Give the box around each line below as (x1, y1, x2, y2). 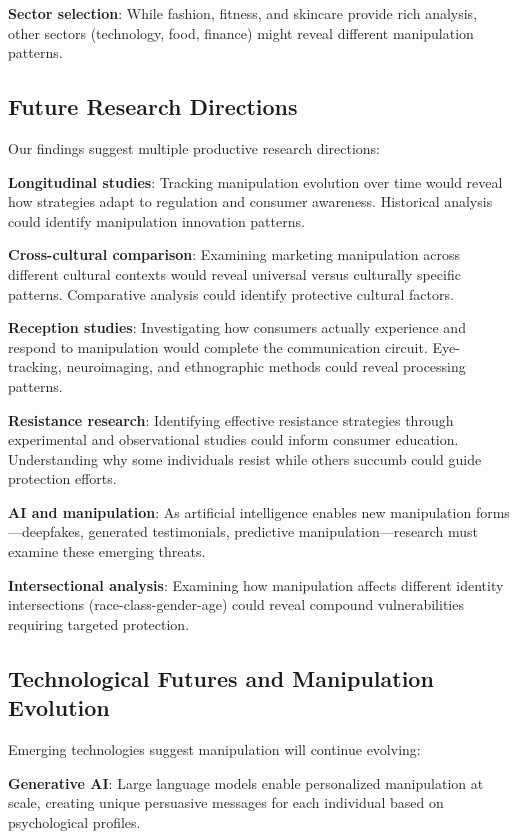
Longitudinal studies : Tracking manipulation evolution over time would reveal (8, 171, 503, 192)
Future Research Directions (8, 91, 298, 122)
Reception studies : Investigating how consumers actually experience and (8, 317, 466, 338)
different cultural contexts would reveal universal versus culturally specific (8, 263, 461, 284)
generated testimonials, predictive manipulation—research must (88, 521, 478, 542)
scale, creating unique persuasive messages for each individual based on (8, 792, 444, 813)
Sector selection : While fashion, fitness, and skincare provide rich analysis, (8, 3, 478, 23)
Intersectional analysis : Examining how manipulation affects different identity (8, 574, 504, 595)
